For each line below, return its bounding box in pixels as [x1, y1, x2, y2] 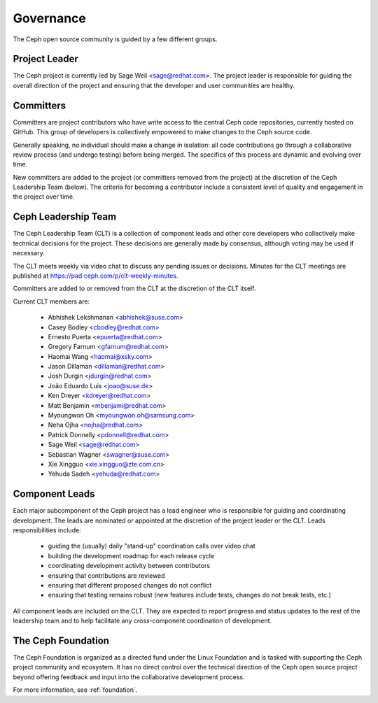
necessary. [13, 249, 45, 257]
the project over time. [13, 192, 75, 201]
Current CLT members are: [13, 297, 90, 306]
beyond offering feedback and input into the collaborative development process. [13, 672, 245, 681]
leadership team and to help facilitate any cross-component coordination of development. [13, 616, 272, 625]
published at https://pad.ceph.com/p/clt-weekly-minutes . [13, 271, 178, 280]
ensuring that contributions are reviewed [48, 571, 165, 580]
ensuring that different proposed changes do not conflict [48, 581, 212, 590]
